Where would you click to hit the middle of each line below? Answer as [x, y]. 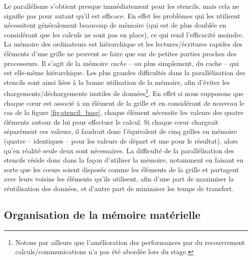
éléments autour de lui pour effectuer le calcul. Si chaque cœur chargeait [111, 122]
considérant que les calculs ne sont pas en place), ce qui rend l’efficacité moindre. [124, 34]
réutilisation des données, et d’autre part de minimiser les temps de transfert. [119, 188]
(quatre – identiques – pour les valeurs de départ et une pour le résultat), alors [121, 140]
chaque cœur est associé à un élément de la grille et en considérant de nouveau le [124, 103]
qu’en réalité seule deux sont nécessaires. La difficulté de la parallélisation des [119, 150]
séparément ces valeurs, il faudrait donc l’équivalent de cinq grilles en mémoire [120, 131]
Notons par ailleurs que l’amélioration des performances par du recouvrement [130, 242]
